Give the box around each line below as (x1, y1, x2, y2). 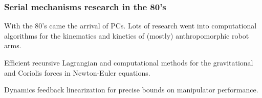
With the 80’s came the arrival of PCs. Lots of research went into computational (4, 20, 257, 31)
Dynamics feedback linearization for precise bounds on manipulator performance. (4, 84, 258, 95)
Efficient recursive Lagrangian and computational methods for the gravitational (4, 57, 253, 68)
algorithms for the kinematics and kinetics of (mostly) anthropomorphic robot (4, 30, 249, 41)
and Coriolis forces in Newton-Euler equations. (4, 67, 150, 78)
